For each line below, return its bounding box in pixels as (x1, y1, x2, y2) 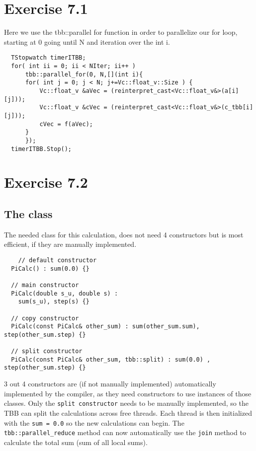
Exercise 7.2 (4, 172, 88, 192)
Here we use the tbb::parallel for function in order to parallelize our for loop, (4, 27, 238, 37)
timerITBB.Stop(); (11, 145, 72, 152)
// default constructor (18, 256, 97, 264)
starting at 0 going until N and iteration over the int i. (4, 36, 170, 47)
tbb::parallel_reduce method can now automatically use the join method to (4, 427, 246, 438)
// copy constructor (11, 314, 79, 322)
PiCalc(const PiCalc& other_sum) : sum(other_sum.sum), (11, 323, 200, 330)
